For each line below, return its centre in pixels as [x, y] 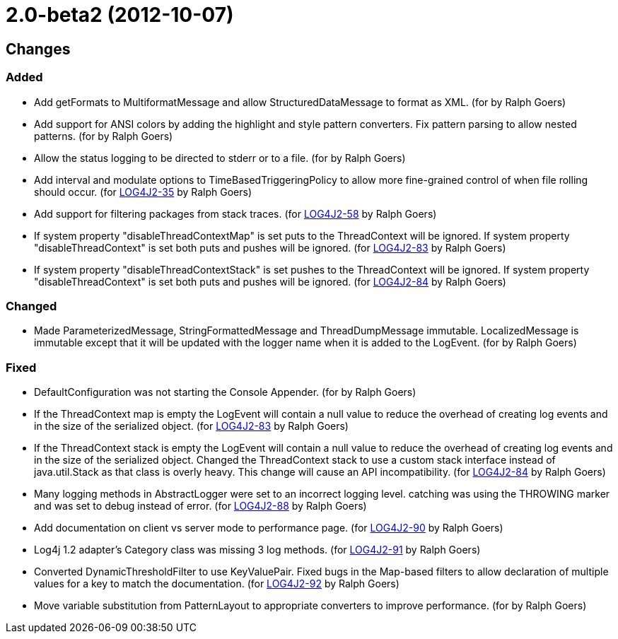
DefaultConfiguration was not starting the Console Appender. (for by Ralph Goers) [225, 392]
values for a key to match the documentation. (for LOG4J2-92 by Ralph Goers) [217, 584]
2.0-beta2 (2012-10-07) [120, 15]
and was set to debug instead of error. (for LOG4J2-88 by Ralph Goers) [200, 506]
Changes [38, 49]
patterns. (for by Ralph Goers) [104, 136]
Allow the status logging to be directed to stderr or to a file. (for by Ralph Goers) [220, 158]
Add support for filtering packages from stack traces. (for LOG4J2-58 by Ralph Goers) [235, 213]
